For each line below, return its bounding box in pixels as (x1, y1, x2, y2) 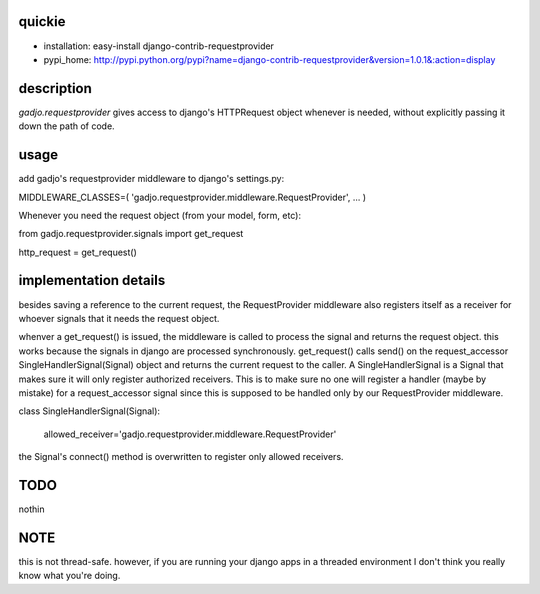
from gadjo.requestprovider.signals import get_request (18, 228, 244, 240)
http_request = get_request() (18, 246, 137, 258)
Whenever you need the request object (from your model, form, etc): (18, 209, 302, 221)
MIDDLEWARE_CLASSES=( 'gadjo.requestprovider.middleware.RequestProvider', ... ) (18, 191, 367, 203)
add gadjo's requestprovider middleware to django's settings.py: (18, 173, 285, 185)
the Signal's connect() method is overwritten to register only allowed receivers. (18, 451, 344, 463)
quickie (18, 13, 66, 30)
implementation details (18, 272, 166, 289)
